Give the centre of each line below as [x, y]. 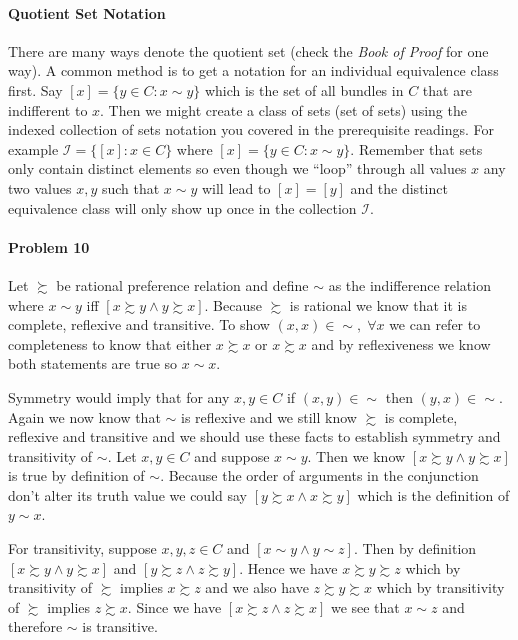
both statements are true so [93, 363]
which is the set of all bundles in [304, 89]
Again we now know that [84, 416]
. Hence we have [288, 567]
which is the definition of [433, 494]
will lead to [236, 187]
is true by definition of [76, 475]
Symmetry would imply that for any [119, 396]
